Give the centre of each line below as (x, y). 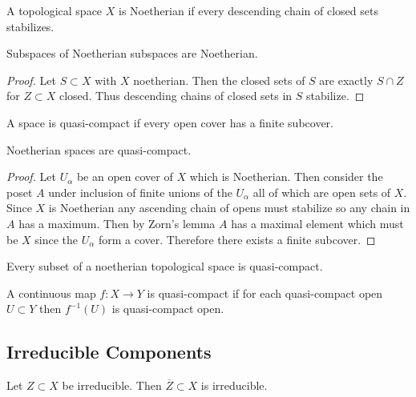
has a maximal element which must (317, 223)
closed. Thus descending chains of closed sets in (176, 96)
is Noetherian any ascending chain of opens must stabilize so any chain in (229, 208)
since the (57, 239)
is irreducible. (234, 385)
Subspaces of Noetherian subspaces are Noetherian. (132, 53)
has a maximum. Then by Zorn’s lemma (117, 223)
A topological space (55, 10)
